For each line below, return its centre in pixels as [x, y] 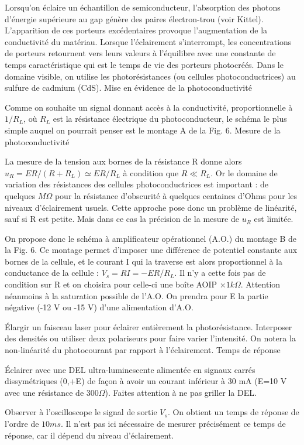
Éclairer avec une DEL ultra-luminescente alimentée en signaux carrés [130, 369]
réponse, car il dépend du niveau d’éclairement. [89, 435]
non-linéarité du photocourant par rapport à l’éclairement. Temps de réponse [143, 350]
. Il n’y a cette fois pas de [220, 273]
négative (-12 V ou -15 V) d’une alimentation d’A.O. [99, 307]
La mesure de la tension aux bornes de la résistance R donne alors [123, 161]
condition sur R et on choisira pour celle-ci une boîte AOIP [111, 284]
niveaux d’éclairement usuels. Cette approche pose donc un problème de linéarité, [151, 207]
